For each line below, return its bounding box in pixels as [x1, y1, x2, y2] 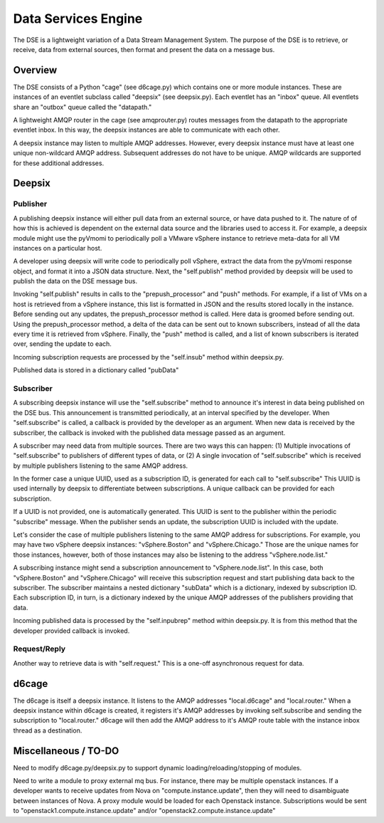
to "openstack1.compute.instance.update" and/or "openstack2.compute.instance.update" [13, 807, 276, 815]
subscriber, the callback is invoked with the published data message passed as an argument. [13, 428, 286, 437]
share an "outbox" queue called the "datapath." [13, 103, 152, 111]
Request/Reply [13, 644, 66, 654]
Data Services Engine [13, 11, 143, 26]
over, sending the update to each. [13, 340, 112, 348]
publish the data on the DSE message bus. [13, 277, 138, 285]
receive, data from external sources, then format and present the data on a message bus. [13, 45, 275, 53]
